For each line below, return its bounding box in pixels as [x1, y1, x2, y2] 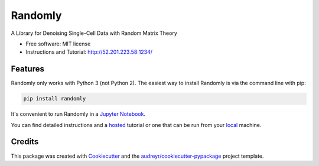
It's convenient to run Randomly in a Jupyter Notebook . [11, 110, 146, 118]
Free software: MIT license [25, 40, 91, 47]
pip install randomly [23, 95, 86, 102]
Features [11, 64, 44, 74]
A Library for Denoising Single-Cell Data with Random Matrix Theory [11, 30, 177, 37]
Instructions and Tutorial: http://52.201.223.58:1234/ [25, 48, 153, 56]
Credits [11, 136, 39, 147]
